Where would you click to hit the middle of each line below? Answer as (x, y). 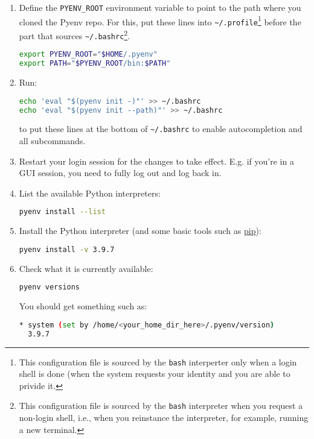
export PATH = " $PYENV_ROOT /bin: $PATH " (95, 64)
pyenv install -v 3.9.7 (67, 249)
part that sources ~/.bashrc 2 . (75, 34)
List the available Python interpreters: (90, 193)
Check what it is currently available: (86, 268)
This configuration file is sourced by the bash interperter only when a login (158, 362)
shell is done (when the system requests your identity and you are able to (155, 374)
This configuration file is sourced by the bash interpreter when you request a (161, 406)
